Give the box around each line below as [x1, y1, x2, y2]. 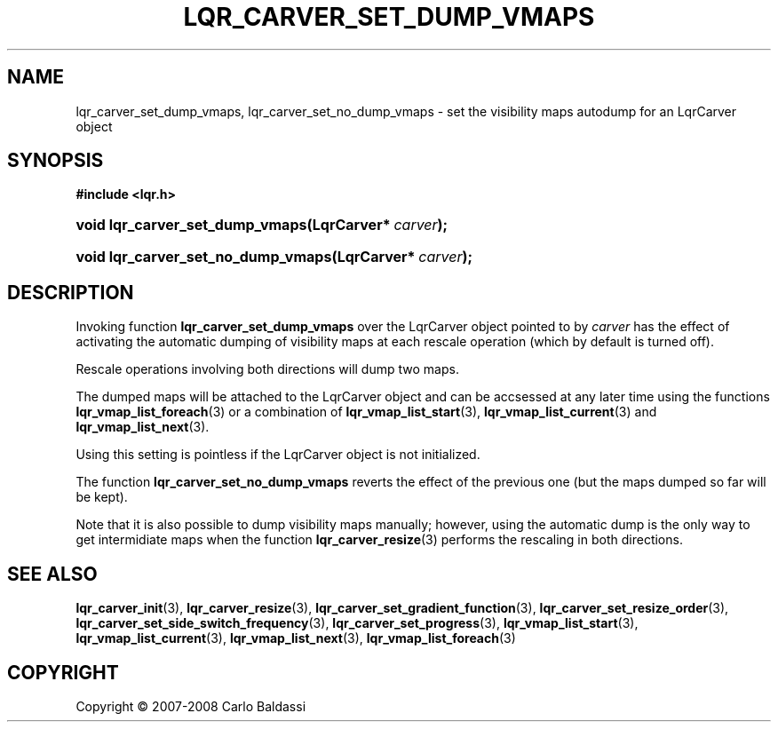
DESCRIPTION [7, 281, 134, 304]
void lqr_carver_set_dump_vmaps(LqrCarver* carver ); [75, 216, 449, 234]
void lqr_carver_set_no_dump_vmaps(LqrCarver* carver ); [75, 248, 473, 266]
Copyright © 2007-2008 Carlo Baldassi [75, 698, 306, 714]
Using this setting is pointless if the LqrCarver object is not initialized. [75, 447, 480, 463]
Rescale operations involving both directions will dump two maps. [75, 361, 459, 377]
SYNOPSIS [7, 149, 104, 172]
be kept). [75, 489, 128, 505]
